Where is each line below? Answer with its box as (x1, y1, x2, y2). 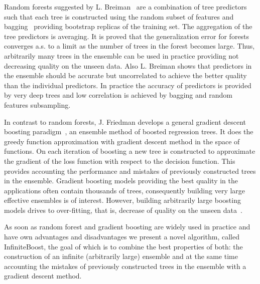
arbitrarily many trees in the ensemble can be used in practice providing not (4, 50, 239, 61)
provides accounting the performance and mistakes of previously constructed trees (4, 165, 256, 176)
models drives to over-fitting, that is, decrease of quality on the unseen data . (4, 204, 242, 215)
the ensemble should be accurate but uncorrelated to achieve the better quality (4, 70, 247, 81)
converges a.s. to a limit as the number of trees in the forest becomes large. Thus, (4, 41, 255, 51)
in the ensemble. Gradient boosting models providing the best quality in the (4, 175, 238, 186)
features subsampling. (4, 99, 71, 110)
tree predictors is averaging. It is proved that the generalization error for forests (4, 31, 249, 41)
